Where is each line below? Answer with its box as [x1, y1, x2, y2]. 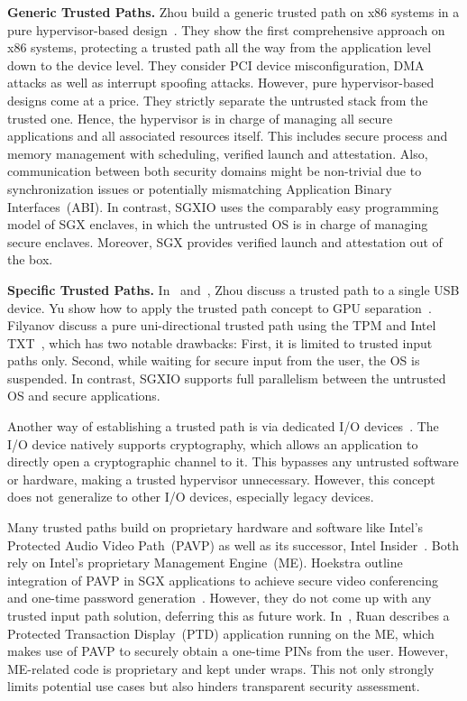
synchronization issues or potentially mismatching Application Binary [7, 179, 392, 198]
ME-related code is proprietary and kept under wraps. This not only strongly [7, 659, 435, 678]
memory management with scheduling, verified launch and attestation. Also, [7, 143, 428, 162]
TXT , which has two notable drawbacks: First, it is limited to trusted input [7, 333, 433, 352]
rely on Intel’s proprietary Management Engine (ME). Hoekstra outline [7, 553, 403, 572]
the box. [7, 250, 53, 269]
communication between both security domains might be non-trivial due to [7, 161, 422, 180]
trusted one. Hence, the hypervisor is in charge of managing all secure [7, 108, 393, 127]
